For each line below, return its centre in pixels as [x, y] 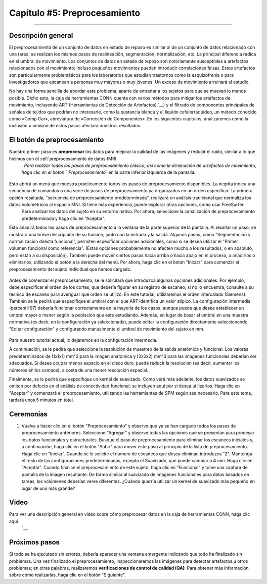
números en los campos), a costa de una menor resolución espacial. [79, 370]
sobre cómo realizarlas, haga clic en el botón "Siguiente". [67, 575]
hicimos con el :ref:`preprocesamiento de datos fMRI [63, 159]
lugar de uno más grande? [48, 488]
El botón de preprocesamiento [57, 140]
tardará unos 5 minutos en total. [42, 400]
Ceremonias [28, 414]
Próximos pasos [34, 542]
